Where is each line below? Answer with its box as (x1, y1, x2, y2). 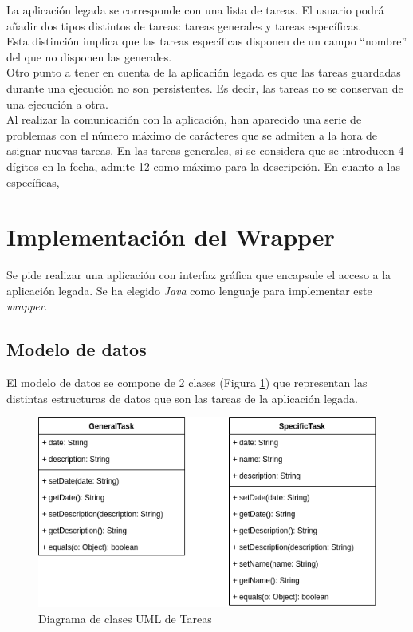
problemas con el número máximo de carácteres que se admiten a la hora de (6, 126, 378, 143)
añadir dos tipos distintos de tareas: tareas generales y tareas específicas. (6, 17, 362, 34)
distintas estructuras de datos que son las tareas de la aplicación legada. (6, 389, 358, 406)
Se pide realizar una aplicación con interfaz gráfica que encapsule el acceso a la (6, 267, 391, 283)
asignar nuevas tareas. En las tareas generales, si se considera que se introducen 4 (6, 142, 404, 159)
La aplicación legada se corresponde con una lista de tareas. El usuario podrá (6, 2, 384, 18)
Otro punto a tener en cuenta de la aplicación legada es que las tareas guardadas (6, 64, 401, 81)
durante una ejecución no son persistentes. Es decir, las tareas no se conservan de (6, 79, 403, 96)
